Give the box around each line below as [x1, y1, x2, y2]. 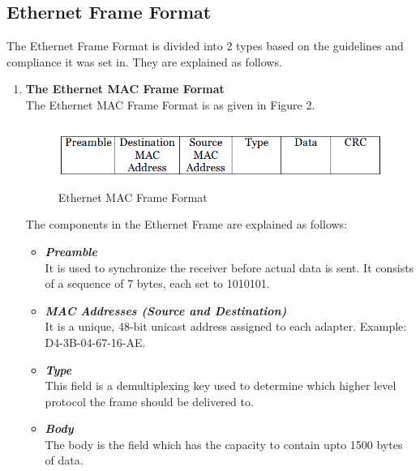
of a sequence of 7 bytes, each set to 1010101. [45, 275, 270, 292]
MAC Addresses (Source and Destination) [45, 302, 287, 319]
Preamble [45, 242, 97, 259]
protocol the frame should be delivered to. [45, 392, 254, 409]
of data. [45, 452, 84, 469]
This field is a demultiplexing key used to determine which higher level [45, 377, 396, 394]
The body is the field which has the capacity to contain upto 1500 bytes [45, 435, 403, 452]
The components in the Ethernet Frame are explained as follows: [25, 216, 348, 233]
